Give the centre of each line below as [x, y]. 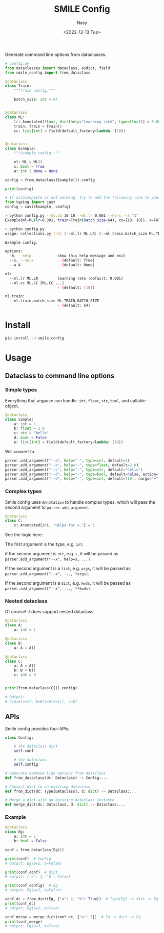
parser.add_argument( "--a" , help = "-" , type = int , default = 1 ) [68, 460]
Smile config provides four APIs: [37, 728]
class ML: [15, 117]
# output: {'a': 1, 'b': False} [38, 877]
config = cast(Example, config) [38, 207]
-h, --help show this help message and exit [67, 256]
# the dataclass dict [36, 747]
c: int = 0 [25, 675]
